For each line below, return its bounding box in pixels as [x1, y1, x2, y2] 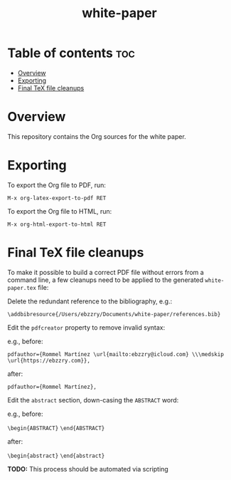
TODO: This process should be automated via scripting [7, 464, 168, 473]
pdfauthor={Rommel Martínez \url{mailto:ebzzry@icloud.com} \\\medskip [7, 350, 224, 358]
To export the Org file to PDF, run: [7, 180, 107, 189]
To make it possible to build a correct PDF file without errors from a [7, 268, 204, 276]
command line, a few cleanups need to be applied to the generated [7, 276, 204, 284]
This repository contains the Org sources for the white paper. [7, 132, 186, 140]
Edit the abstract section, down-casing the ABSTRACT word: [7, 395, 179, 404]
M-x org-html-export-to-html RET [7, 221, 107, 228]
